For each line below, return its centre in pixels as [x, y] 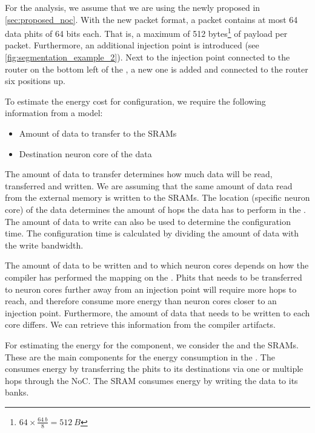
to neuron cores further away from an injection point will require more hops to [151, 289]
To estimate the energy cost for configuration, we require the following [135, 101]
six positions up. [35, 81]
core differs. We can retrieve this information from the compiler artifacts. [140, 324]
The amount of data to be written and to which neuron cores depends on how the [157, 265]
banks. [17, 392]
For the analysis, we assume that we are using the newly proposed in [133, 7]
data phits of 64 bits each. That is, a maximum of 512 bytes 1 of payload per [146, 32]
